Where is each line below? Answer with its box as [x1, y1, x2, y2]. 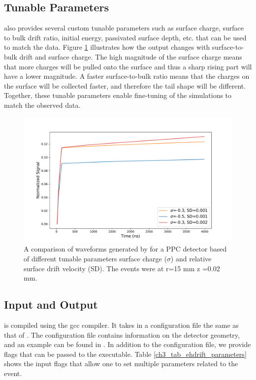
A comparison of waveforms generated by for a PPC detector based [24, 244, 227, 254]
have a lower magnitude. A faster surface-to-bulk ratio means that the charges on [4, 71, 250, 81]
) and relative [170, 253, 212, 263]
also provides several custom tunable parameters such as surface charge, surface [4, 23, 244, 33]
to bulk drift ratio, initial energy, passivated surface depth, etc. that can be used [4, 32, 247, 42]
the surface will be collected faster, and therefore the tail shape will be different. [4, 80, 246, 91]
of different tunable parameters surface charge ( [24, 253, 167, 263]
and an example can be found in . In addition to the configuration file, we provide [4, 339, 251, 349]
